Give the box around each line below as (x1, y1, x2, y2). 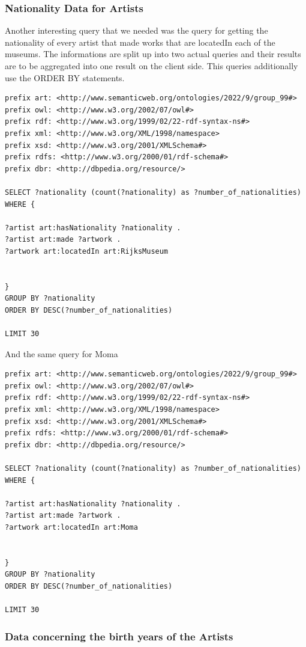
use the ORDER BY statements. (5, 71, 125, 84)
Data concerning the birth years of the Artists (5, 628, 233, 643)
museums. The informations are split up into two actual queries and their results (5, 48, 301, 60)
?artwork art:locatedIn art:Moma (5, 523, 138, 532)
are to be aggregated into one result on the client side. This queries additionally (5, 60, 298, 72)
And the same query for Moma (5, 347, 118, 360)
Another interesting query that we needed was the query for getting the (5, 24, 268, 37)
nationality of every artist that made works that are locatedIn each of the (5, 35, 275, 48)
